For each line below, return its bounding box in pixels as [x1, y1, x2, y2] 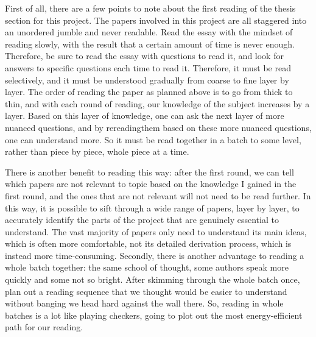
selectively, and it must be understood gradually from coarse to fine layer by [5, 73, 289, 86]
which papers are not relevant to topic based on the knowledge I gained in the [5, 177, 297, 190]
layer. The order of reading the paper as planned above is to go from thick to [5, 85, 293, 98]
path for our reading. [5, 321, 83, 333]
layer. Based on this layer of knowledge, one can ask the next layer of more [5, 109, 284, 122]
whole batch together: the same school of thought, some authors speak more [5, 261, 289, 274]
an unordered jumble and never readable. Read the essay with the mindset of [5, 26, 293, 38]
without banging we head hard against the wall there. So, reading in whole [5, 297, 284, 310]
